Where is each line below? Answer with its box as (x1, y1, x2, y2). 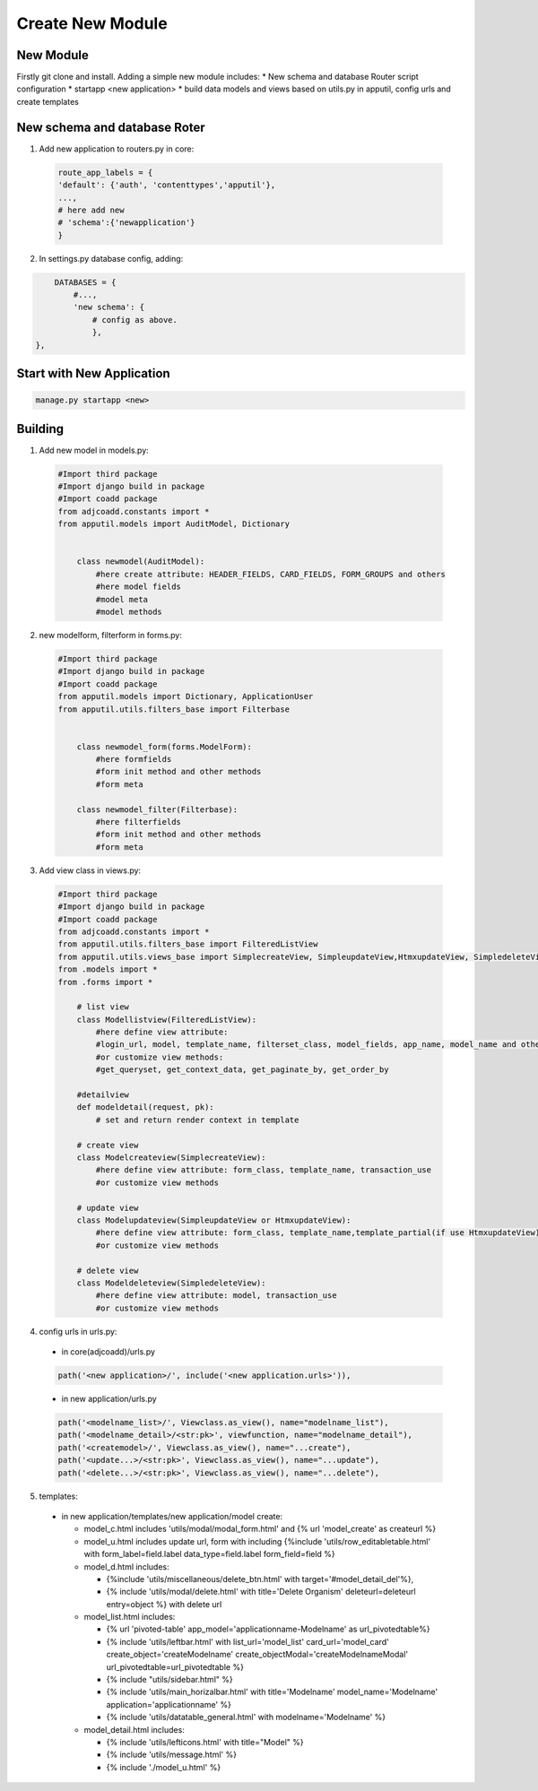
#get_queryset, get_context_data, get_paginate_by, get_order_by (95, 1065, 389, 1075)
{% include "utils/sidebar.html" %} (106, 1674, 233, 1685)
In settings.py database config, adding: (39, 253, 184, 264)
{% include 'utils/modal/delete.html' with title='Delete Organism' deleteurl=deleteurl (106, 1587, 416, 1597)
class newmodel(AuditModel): (76, 557, 205, 567)
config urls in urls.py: (39, 1326, 117, 1337)
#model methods (95, 606, 163, 617)
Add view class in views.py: (39, 865, 142, 876)
